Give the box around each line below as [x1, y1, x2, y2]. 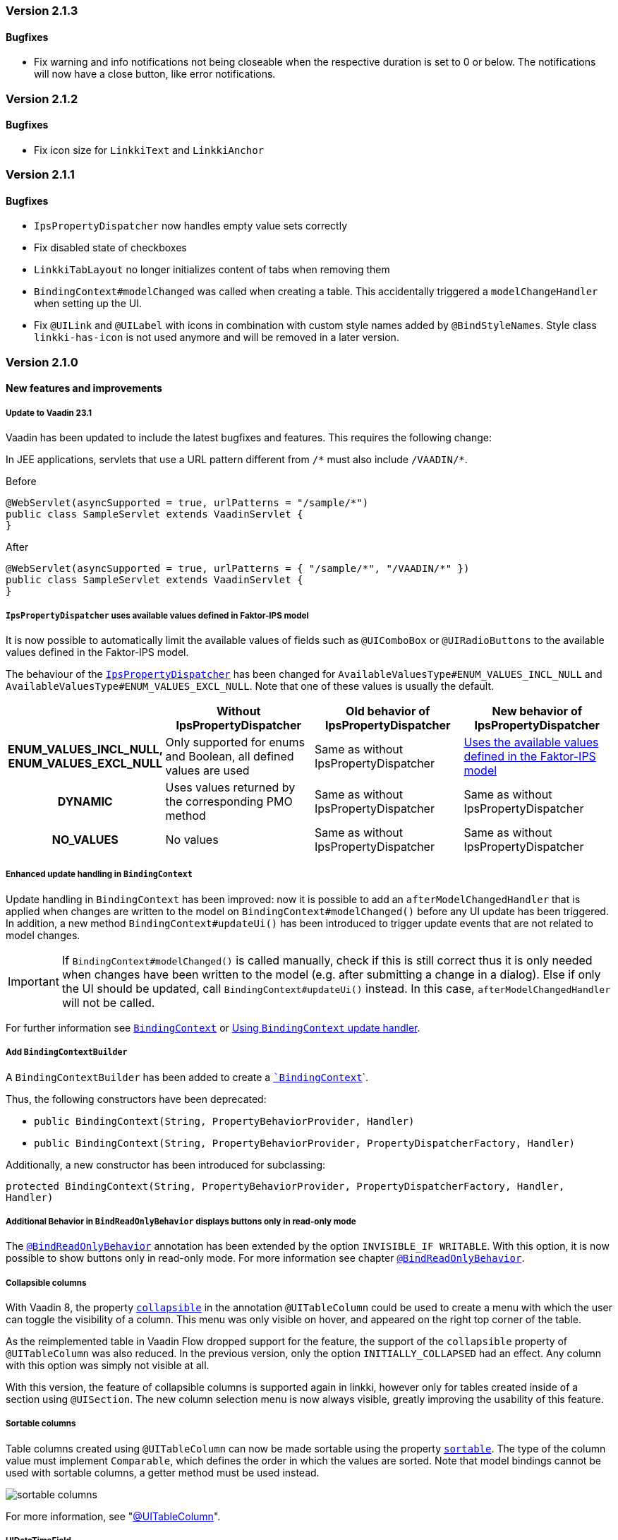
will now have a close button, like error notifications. [34, 68, 276, 80]
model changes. [6, 929, 80, 941]
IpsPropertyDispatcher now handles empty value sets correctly [34, 220, 348, 232]
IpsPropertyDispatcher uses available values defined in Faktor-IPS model [6, 610, 309, 621]
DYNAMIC [57, 794, 113, 808]
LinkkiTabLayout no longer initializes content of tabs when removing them [34, 263, 390, 276]
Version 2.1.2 [6, 91, 78, 106]
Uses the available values [464, 734, 599, 749]
